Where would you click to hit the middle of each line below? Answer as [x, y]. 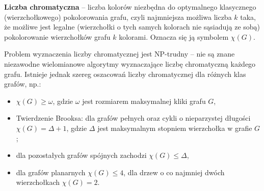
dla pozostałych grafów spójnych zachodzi [81, 155]
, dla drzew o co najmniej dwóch [174, 172]
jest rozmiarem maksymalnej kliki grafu [144, 101]
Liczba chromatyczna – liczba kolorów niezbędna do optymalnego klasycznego [130, 7]
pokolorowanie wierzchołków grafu [57, 36]
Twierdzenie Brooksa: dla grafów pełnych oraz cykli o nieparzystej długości [133, 118]
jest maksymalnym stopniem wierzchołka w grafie [175, 128]
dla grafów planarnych [51, 172]
